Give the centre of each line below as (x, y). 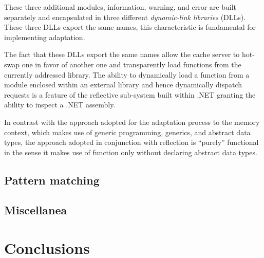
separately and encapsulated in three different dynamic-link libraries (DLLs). (125, 17)
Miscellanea (36, 210)
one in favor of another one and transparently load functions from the (131, 64)
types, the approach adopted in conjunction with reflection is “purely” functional (131, 142)
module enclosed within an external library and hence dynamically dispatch (123, 85)
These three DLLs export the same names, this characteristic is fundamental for (130, 27)
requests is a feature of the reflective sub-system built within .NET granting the (130, 94)
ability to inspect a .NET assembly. (60, 105)
